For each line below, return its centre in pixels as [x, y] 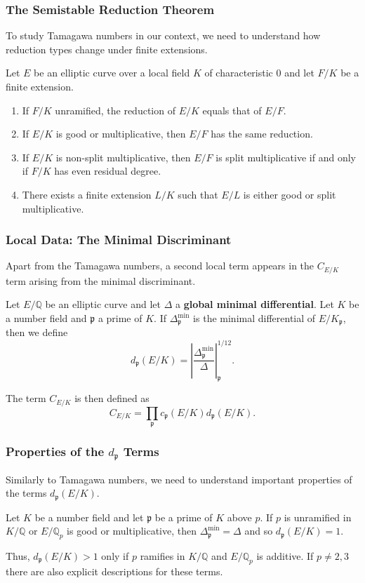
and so [259, 531]
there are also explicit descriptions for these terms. [114, 571]
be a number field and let [89, 517]
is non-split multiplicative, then [123, 157]
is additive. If [285, 555]
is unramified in [318, 517]
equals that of [232, 110]
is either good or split [290, 194]
